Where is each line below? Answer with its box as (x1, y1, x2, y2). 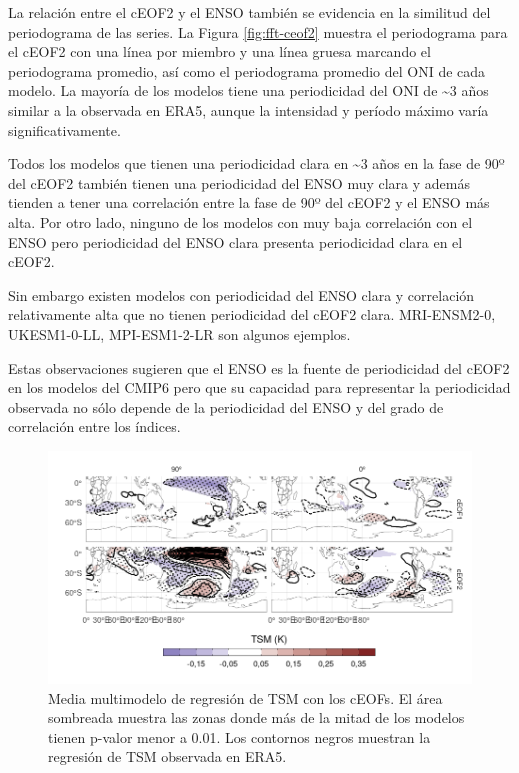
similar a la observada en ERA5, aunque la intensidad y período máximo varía (8, 99, 489, 120)
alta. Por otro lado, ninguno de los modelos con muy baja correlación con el (8, 211, 473, 232)
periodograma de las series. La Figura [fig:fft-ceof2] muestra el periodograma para (8, 21, 508, 42)
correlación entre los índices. (8, 416, 181, 437)
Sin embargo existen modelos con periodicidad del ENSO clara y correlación (8, 284, 475, 305)
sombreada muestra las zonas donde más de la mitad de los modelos (48, 707, 465, 728)
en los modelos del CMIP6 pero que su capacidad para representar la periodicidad (8, 377, 511, 398)
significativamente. (8, 119, 121, 140)
